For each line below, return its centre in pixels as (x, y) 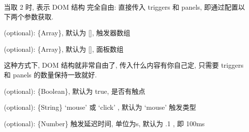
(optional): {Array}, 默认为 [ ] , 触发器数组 (67, 33)
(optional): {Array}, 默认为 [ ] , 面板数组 (64, 49)
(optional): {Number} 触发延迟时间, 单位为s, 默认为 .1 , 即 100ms (104, 123)
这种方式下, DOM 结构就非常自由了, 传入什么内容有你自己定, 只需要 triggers (124, 65)
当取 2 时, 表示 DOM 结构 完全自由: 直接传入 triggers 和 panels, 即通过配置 (121, 7)
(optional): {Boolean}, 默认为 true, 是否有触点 (75, 91)
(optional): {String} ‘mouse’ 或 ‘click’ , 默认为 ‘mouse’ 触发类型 (100, 107)
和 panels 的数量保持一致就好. (50, 74)
